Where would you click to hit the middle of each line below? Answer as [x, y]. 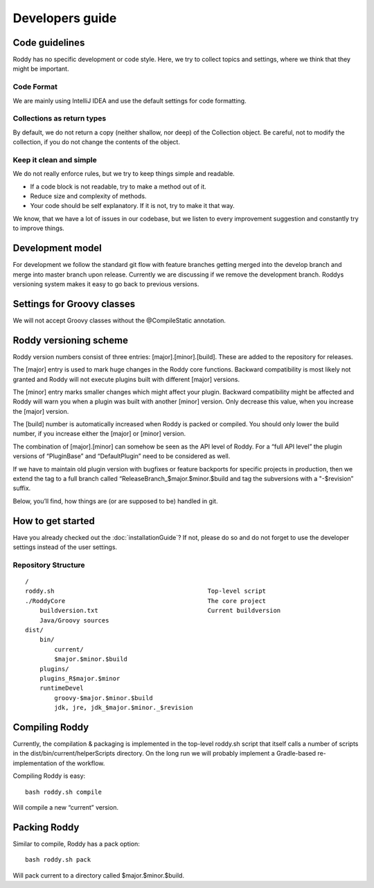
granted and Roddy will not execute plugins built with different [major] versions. [126, 379]
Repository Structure [49, 565]
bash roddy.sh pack [58, 860]
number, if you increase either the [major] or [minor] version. [99, 434]
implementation [35, 763]
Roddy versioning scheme [70, 340]
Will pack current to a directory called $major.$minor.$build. [99, 875]
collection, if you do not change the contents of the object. [96, 142]
